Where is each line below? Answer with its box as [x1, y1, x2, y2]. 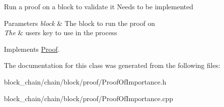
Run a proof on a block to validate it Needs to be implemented [4, 1, 194, 11]
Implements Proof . [4, 43, 60, 54]
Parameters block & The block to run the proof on [4, 18, 155, 28]
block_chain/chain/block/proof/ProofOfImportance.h [4, 76, 167, 86]
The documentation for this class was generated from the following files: [4, 60, 221, 70]
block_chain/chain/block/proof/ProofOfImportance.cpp [4, 93, 173, 103]
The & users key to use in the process [4, 27, 117, 38]
